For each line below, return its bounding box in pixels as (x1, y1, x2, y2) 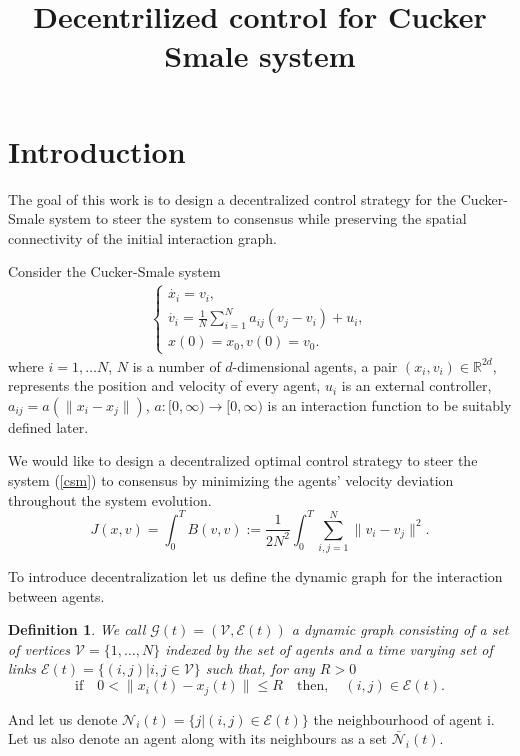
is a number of (132, 355, 221, 376)
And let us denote (8, 708, 118, 729)
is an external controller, (341, 375, 492, 396)
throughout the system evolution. (8, 489, 212, 510)
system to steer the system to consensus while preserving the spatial (49, 208, 467, 229)
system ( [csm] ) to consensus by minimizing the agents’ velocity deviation (8, 470, 454, 491)
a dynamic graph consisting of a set (291, 619, 509, 640)
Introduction (8, 130, 186, 171)
